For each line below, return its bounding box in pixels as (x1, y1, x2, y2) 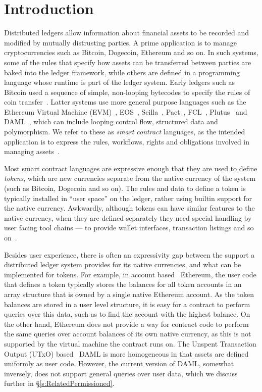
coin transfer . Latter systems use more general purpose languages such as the (4, 96, 246, 107)
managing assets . (4, 146, 60, 157)
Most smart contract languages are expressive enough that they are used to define (4, 163, 257, 173)
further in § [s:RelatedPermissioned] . (4, 378, 115, 388)
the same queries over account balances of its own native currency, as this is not (4, 328, 251, 339)
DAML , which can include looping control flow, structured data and (4, 116, 218, 127)
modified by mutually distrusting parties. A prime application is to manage (4, 37, 237, 47)
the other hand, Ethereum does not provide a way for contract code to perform (4, 318, 249, 329)
